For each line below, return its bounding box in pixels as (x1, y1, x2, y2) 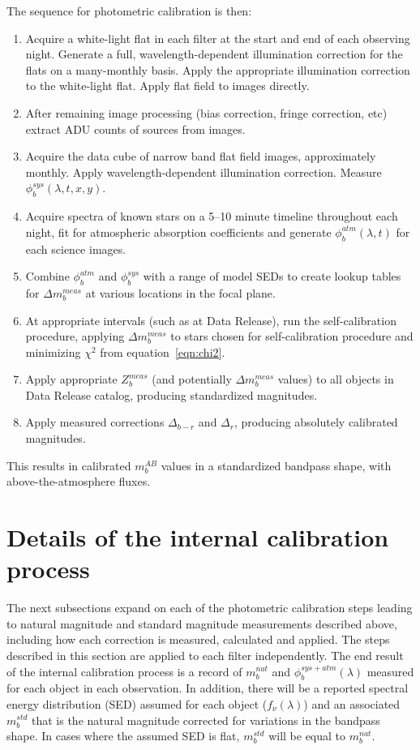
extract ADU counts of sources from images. (25, 120, 246, 137)
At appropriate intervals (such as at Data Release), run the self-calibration (25, 311, 396, 328)
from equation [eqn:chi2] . (100, 343, 225, 360)
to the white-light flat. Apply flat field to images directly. (25, 77, 310, 94)
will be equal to (268, 727, 346, 744)
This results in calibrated (6, 456, 131, 474)
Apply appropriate (25, 371, 118, 388)
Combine (25, 268, 70, 285)
